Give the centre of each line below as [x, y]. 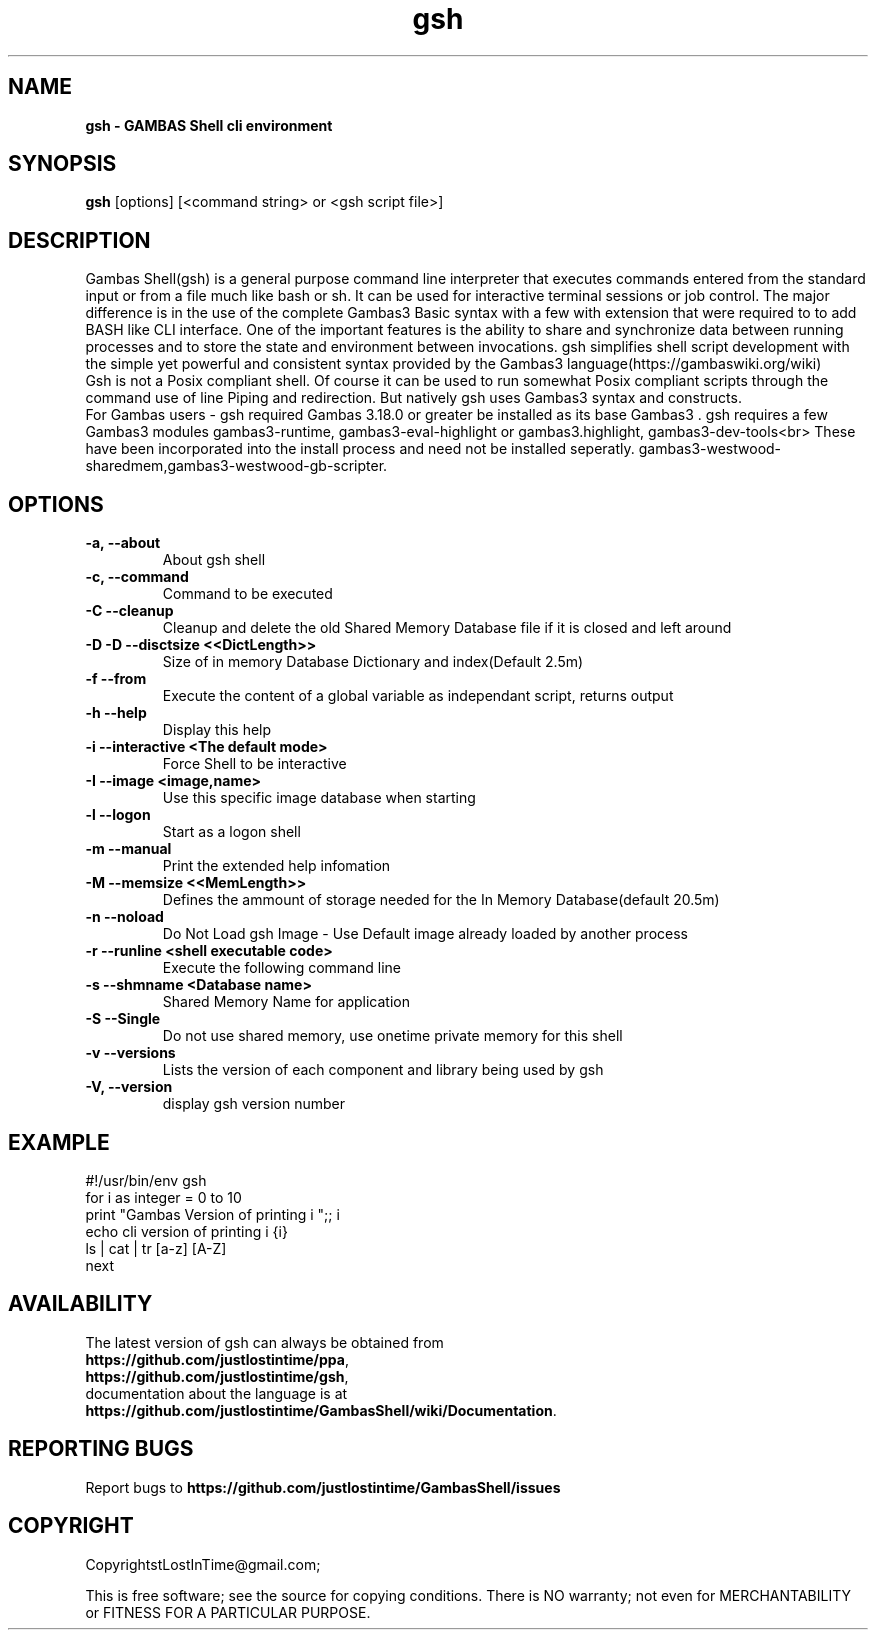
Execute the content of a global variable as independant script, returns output [418, 696]
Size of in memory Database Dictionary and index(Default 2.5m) [373, 662]
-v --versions [130, 1053]
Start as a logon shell [231, 832]
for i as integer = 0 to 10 [163, 1197]
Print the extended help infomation [276, 866]
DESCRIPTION [79, 240]
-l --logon [118, 815]
